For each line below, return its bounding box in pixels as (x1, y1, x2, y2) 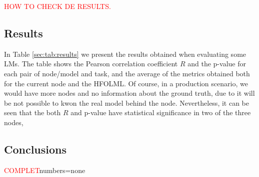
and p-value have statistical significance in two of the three (70, 107, 251, 118)
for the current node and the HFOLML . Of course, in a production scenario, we (4, 78, 248, 88)
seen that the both (4, 107, 61, 118)
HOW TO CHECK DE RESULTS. (4, 1, 111, 11)
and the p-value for (187, 58, 246, 69)
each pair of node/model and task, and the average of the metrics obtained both (4, 68, 250, 78)
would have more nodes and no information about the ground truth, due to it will (4, 88, 255, 98)
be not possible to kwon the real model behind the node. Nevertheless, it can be (4, 97, 249, 108)
